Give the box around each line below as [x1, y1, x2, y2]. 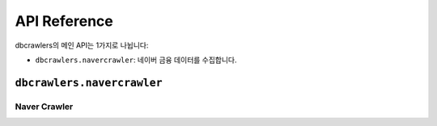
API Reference [15, 12, 113, 30]
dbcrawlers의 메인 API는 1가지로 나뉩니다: [15, 40, 149, 50]
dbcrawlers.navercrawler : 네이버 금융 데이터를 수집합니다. [35, 55, 238, 65]
